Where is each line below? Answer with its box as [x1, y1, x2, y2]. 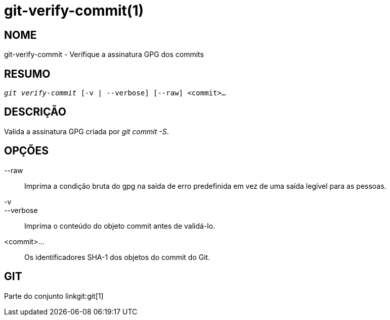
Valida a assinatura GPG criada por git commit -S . [4, 127, 169, 136]
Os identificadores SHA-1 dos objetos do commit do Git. [24, 252, 210, 261]
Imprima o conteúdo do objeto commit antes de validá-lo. [24, 221, 215, 230]
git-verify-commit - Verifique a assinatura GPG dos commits [4, 50, 204, 59]
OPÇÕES [4, 144, 49, 157]
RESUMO [4, 67, 51, 80]
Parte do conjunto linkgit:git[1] [4, 291, 104, 300]
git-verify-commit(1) [4, 2, 144, 19]
